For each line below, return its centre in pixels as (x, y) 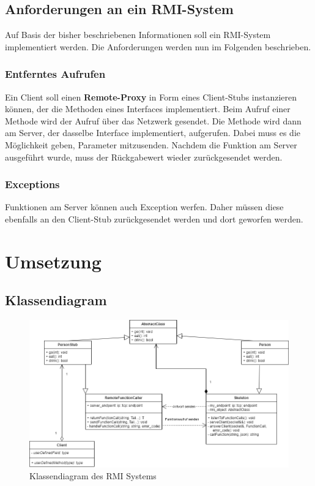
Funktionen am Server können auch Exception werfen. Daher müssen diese (144, 207)
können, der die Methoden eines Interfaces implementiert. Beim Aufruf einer (148, 109)
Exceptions (32, 184)
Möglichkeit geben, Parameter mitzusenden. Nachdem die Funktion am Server (151, 144)
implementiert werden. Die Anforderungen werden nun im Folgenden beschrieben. (158, 46)
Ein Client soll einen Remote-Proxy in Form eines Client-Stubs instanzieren (151, 97)
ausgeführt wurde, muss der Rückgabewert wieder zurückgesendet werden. (144, 157)
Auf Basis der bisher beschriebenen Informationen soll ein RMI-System (138, 35)
